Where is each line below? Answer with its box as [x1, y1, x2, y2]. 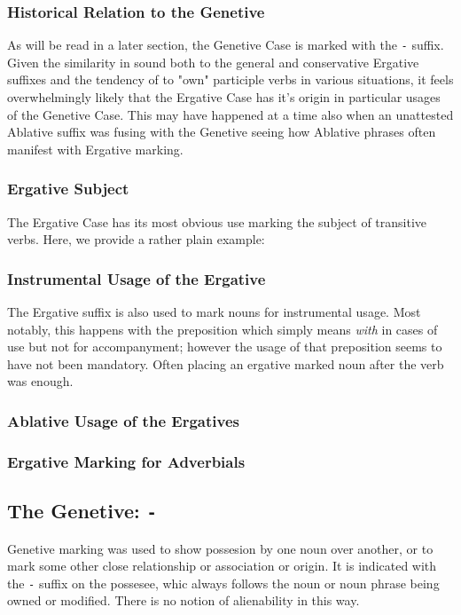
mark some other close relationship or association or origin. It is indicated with [7, 556, 437, 575]
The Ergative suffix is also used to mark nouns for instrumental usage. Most [7, 303, 421, 321]
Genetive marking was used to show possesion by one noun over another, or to [7, 539, 434, 557]
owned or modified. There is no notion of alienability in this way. [7, 591, 360, 610]
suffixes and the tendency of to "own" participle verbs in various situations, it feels [7, 70, 454, 89]
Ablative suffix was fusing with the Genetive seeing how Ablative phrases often [7, 122, 436, 141]
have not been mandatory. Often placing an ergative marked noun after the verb [7, 354, 444, 373]
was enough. [7, 372, 74, 390]
